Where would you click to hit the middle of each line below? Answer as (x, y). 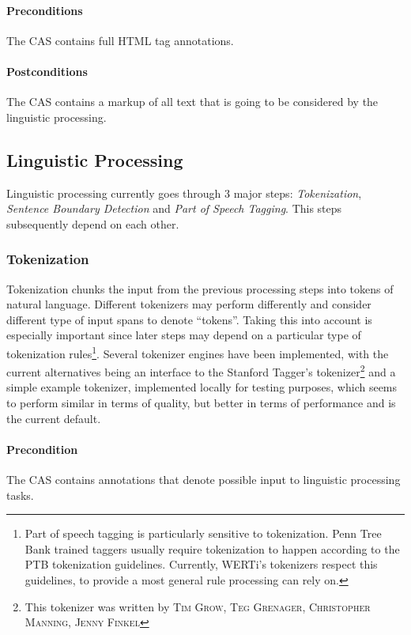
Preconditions (45, 10)
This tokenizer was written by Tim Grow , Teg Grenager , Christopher (198, 606)
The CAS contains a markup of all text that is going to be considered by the (192, 102)
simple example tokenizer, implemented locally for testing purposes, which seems (202, 387)
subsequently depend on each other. (93, 223)
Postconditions (47, 71)
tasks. (20, 495)
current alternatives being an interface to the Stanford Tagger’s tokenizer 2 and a (201, 370)
